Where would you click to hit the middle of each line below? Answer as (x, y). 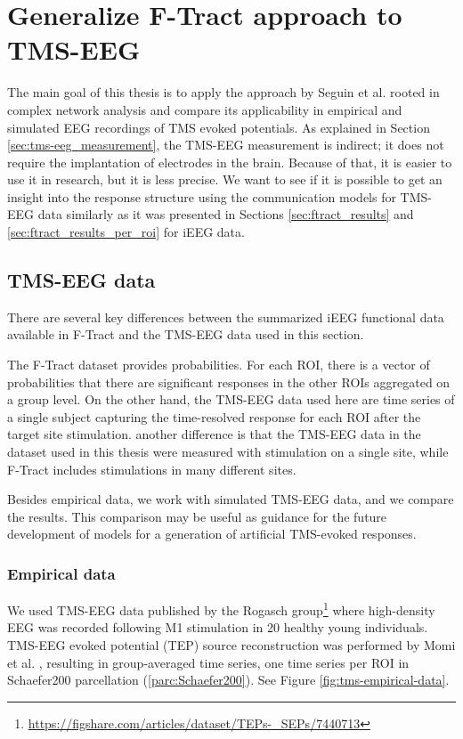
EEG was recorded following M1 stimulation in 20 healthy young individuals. (218, 627)
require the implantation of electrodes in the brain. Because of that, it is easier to (230, 162)
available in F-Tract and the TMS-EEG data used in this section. (186, 334)
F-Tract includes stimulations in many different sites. (152, 469)
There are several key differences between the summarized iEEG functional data (226, 317)
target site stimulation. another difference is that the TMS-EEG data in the (214, 434)
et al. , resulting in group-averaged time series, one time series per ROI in (208, 662)
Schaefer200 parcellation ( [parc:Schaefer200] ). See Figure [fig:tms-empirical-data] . (228, 680)
